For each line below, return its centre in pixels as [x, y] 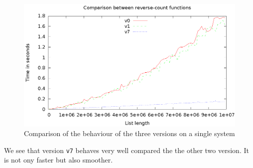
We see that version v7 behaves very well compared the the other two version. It [126, 150]
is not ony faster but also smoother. [59, 160]
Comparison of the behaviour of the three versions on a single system [129, 133]
